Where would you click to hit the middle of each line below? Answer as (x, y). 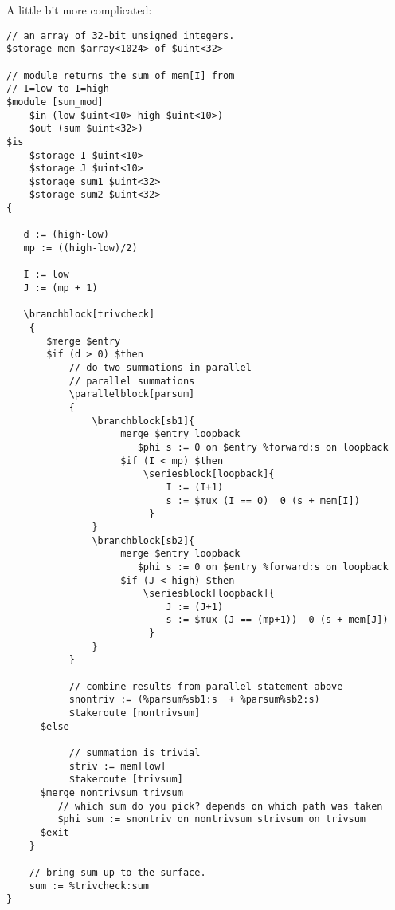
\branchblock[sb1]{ (143, 421)
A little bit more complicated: (79, 10)
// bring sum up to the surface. (117, 872)
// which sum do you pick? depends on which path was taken (220, 806)
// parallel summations (132, 381)
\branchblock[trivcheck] (89, 315)
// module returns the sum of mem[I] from (121, 75)
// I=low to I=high (58, 89)
